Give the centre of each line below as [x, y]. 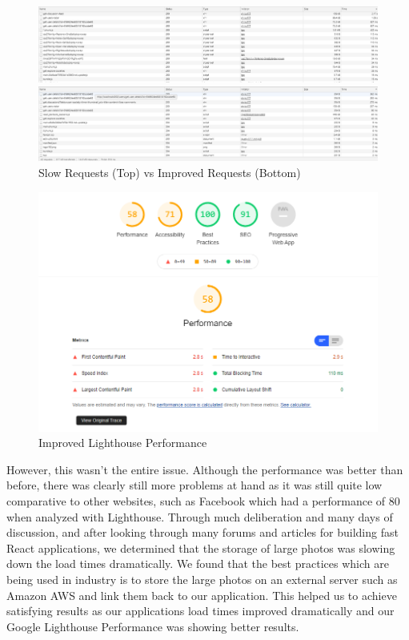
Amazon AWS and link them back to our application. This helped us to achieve [202, 595]
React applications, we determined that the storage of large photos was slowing [201, 547]
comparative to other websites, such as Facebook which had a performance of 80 [203, 501]
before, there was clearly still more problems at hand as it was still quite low [194, 485]
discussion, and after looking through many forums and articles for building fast [202, 532]
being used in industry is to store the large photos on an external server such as [202, 580]
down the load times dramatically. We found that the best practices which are [198, 564]
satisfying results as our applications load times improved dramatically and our [200, 611]
